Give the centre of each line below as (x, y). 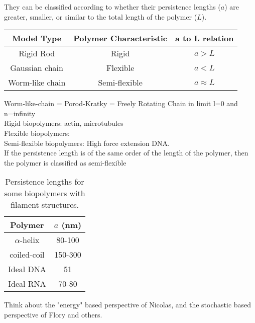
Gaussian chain (37, 68)
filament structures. (45, 205)
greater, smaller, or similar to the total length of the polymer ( (101, 16)
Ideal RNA (27, 284)
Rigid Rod (37, 53)
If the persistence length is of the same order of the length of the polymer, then (126, 153)
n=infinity (20, 113)
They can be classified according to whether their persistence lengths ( (112, 7)
